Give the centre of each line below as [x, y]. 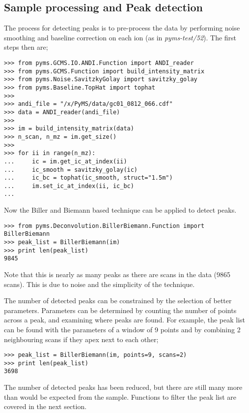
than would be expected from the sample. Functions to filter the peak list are [120, 397]
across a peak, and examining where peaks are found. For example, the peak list [125, 320]
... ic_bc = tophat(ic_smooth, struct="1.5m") [88, 178]
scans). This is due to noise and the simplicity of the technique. [99, 284]
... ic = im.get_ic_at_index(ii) [66, 161]
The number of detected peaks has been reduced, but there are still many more [123, 387]
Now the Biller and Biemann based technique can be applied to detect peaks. [120, 210]
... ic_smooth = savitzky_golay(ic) [71, 170]
